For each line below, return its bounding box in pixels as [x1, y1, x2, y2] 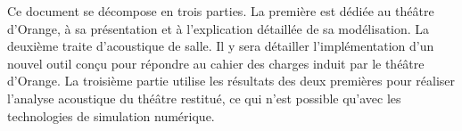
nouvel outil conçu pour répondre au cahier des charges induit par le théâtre [7, 53, 425, 72]
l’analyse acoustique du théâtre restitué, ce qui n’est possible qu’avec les [7, 88, 401, 107]
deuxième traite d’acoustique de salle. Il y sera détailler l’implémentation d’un [7, 37, 434, 55]
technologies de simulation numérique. [7, 106, 215, 125]
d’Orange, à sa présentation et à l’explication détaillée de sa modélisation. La [7, 19, 430, 37]
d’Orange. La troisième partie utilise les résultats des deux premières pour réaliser [7, 71, 456, 90]
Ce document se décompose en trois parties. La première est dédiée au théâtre [7, 2, 434, 20]
